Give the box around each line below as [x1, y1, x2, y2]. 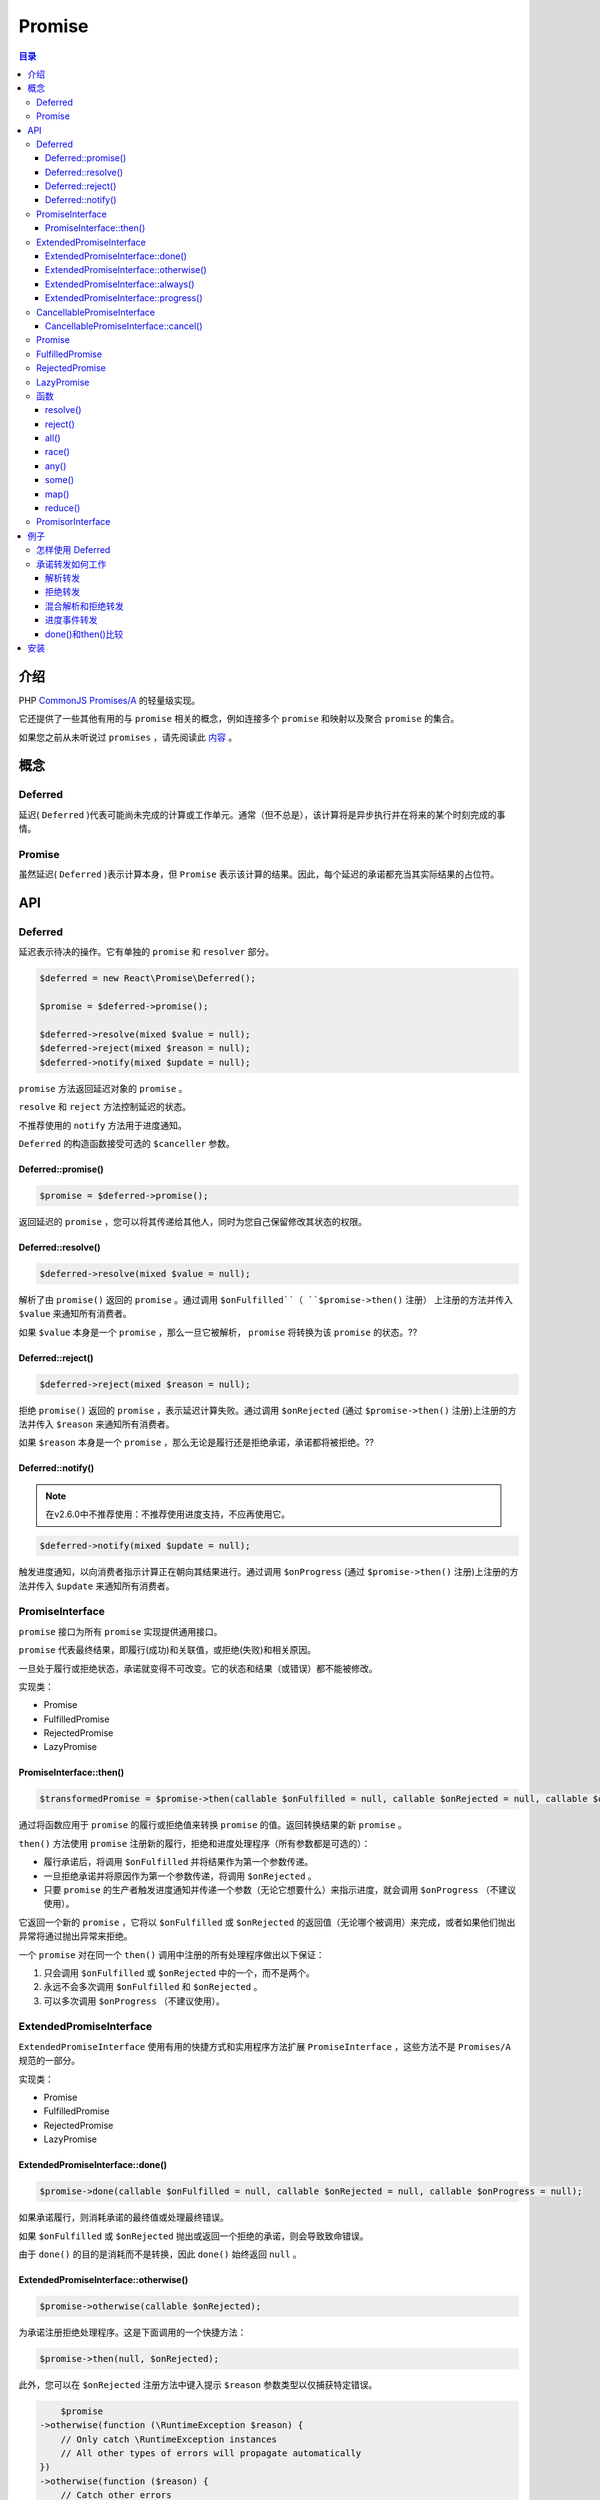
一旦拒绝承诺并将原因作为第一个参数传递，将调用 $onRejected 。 [43, 1870, 317, 1882]
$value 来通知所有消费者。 [18, 1308, 132, 1320]
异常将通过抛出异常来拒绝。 [18, 1930, 133, 1942]
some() [45, 474, 75, 486]
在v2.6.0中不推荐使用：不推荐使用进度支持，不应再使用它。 [45, 1508, 290, 1520]
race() [45, 446, 70, 458]
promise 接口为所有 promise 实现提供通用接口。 [18, 1625, 223, 1637]
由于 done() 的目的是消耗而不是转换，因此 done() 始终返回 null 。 [18, 2248, 302, 2260]
